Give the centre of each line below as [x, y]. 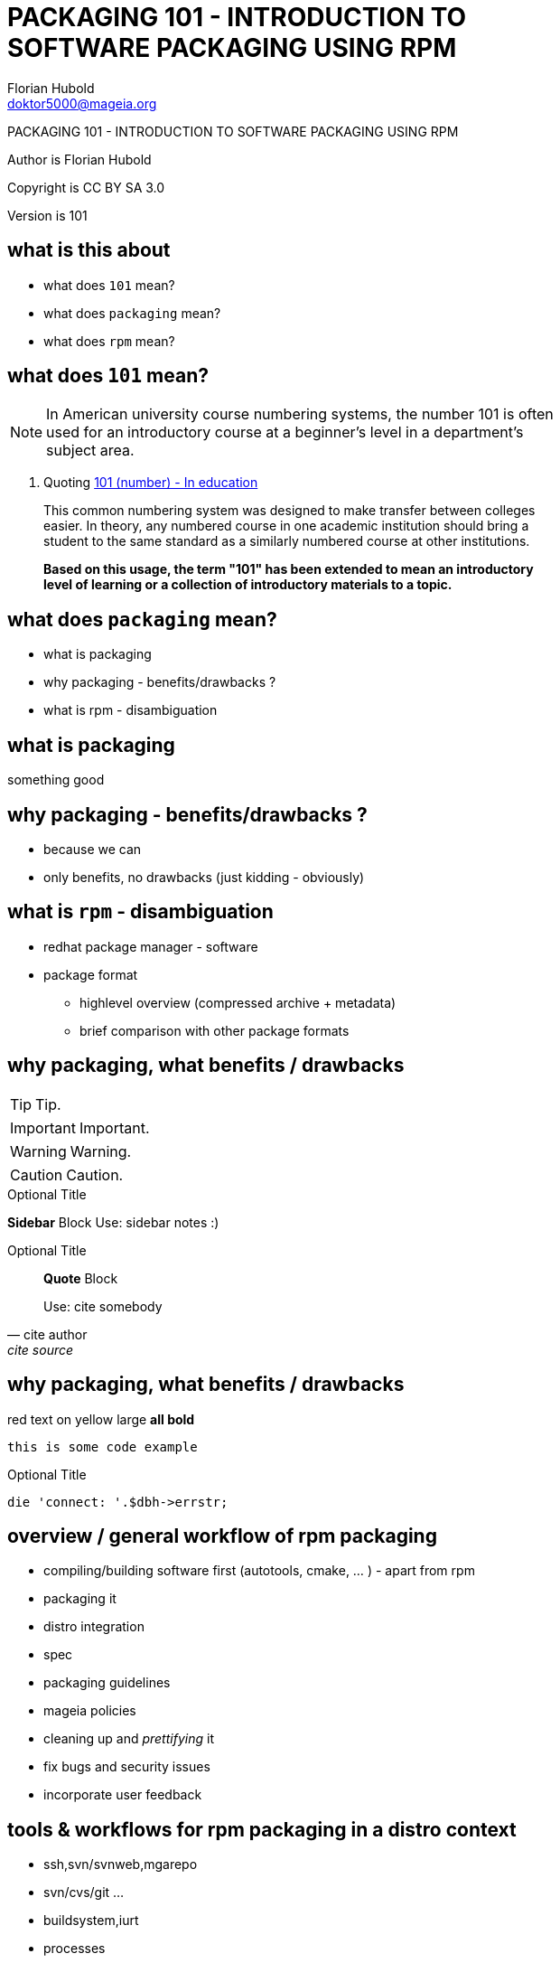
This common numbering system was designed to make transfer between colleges [289, 511]
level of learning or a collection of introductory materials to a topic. [248, 585]
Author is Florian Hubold [79, 159]
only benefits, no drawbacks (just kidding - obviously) [204, 877]
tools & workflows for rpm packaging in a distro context [262, 1829]
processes [75, 1949]
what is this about [89, 250]
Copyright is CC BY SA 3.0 [86, 187]
